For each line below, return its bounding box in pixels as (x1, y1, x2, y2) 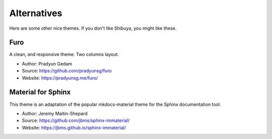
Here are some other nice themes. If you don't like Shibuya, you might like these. (9, 25, 177, 31)
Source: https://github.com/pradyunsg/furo (22, 68, 112, 74)
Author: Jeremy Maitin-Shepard (22, 110, 88, 116)
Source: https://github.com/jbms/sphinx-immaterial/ (22, 117, 130, 123)
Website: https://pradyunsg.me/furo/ (22, 75, 98, 81)
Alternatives (9, 8, 62, 19)
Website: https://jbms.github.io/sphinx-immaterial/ (22, 124, 126, 130)
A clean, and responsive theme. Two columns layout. (9, 51, 119, 57)
